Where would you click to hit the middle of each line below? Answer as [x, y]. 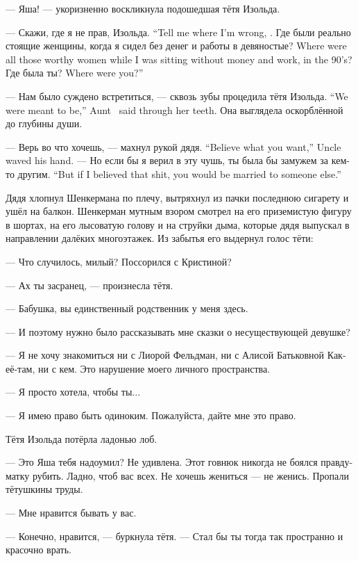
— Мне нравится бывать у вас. [71, 513]
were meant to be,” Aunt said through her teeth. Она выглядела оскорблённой [174, 109]
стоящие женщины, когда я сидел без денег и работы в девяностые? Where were [176, 46]
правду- [337, 462]
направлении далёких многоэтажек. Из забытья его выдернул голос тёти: [160, 238]
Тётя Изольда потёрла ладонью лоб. [82, 438]
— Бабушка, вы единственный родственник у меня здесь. [127, 308]
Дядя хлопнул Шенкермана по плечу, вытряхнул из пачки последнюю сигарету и [177, 197]
